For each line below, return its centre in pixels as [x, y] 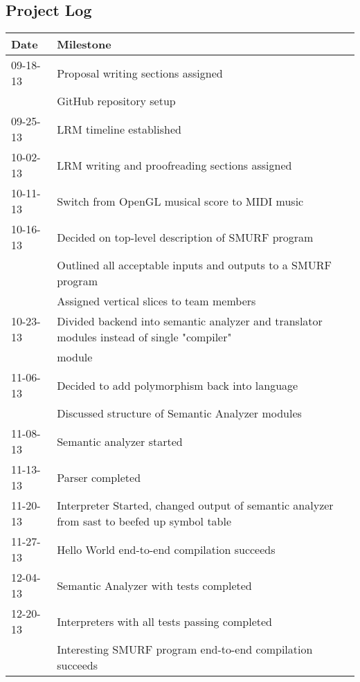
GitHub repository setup [116, 101]
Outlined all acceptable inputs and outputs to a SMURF [194, 265]
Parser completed [99, 477]
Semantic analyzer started [120, 441]
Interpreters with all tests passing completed [164, 621]
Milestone [84, 44]
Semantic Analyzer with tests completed [154, 585]
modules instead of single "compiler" [144, 337]
